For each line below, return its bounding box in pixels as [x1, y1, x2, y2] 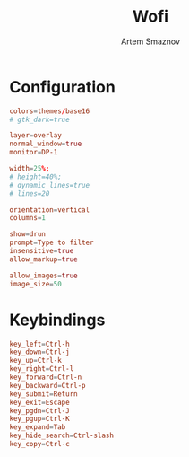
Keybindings [9, 310, 106, 330]
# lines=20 [9, 189, 50, 198]
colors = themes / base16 [9, 106, 90, 116]
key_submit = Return [9, 389, 78, 399]
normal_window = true [9, 139, 82, 149]
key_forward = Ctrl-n [9, 373, 82, 382]
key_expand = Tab [9, 423, 66, 432]
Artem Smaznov [120, 36, 181, 47]
